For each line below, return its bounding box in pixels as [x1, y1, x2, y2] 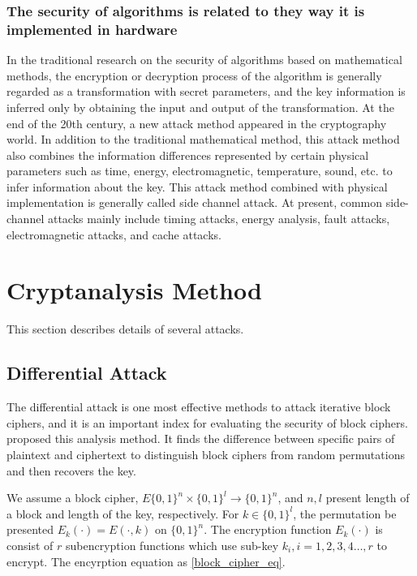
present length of [325, 489, 410, 506]
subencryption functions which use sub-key [65, 536, 279, 553]
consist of [6, 536, 54, 553]
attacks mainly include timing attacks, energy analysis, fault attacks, [47, 210, 390, 227]
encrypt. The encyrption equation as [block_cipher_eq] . [6, 552, 286, 570]
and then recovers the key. [6, 462, 136, 479]
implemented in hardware [6, 19, 178, 39]
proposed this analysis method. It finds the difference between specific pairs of [6, 430, 395, 447]
